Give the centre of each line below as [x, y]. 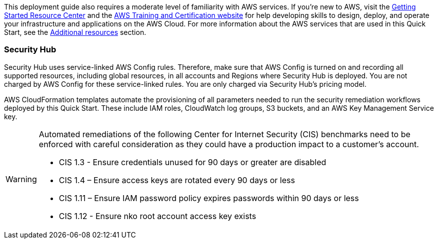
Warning [21, 179]
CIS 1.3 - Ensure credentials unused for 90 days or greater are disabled [192, 162]
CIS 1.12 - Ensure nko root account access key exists [157, 216]
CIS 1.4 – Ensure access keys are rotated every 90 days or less [177, 180]
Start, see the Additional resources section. [75, 32]
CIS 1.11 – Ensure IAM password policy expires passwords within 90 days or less [209, 198]
